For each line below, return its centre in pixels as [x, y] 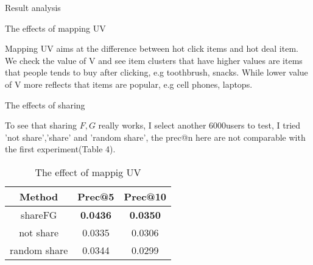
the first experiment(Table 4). [60, 149]
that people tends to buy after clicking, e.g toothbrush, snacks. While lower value [156, 72]
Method [39, 196]
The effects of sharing [45, 104]
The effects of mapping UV [55, 28]
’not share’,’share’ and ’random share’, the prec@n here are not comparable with [155, 137]
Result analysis [33, 7]
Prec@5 [96, 196]
